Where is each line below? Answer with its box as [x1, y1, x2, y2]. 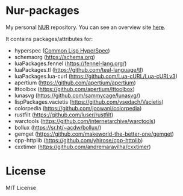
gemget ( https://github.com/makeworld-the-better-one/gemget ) [14, 130, 174, 138]
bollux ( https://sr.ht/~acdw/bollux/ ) [14, 124, 102, 131]
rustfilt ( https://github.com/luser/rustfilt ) [14, 111, 114, 118]
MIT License [5, 184, 37, 191]
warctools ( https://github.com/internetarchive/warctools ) [14, 117, 156, 124]
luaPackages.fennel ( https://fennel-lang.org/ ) [14, 60, 127, 67]
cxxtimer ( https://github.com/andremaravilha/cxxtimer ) [14, 143, 151, 150]
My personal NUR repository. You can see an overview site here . [5, 24, 166, 31]
